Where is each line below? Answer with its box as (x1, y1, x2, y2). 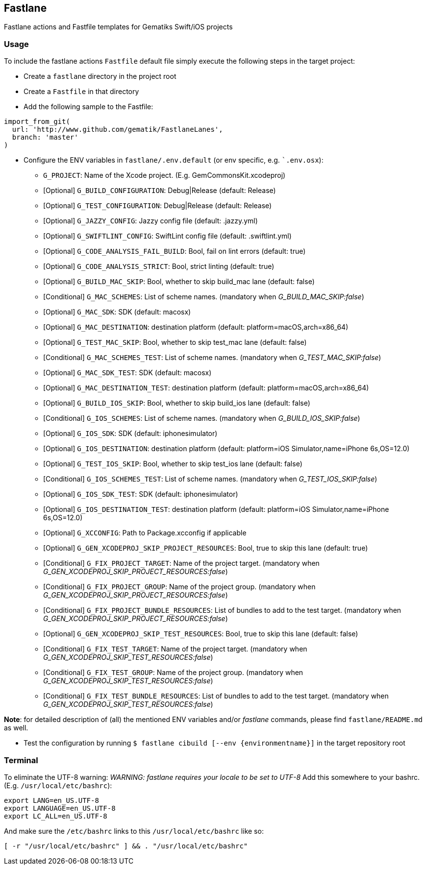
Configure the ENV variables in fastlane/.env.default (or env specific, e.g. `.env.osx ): (24, 156, 324, 165)
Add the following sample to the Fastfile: (24, 102, 153, 111)
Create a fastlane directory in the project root (24, 72, 176, 81)
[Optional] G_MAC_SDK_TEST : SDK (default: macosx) (43, 368, 212, 377)
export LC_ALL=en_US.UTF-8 (4, 812, 107, 820)
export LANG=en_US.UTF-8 (4, 796, 99, 804)
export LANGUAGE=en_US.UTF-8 (4, 804, 116, 812)
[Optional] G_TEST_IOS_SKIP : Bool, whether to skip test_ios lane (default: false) (43, 459, 302, 468)
